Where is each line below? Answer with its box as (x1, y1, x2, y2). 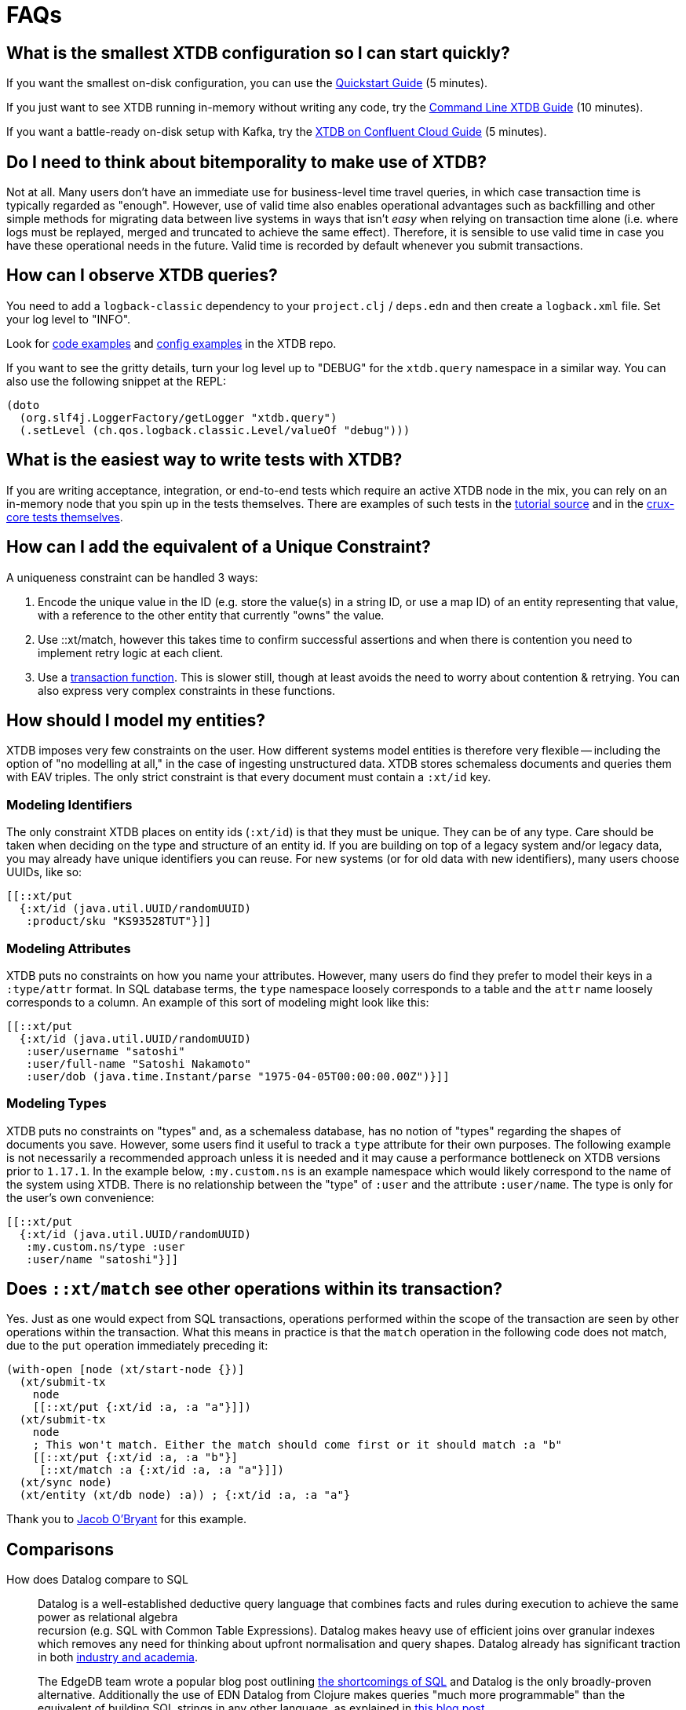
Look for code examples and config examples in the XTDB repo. (6, 336, 337, 350)
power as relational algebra (38, 1610, 178, 1624)
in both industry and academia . (38, 1650, 198, 1664)
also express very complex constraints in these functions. (38, 683, 336, 697)
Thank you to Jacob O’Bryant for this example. (6, 1512, 247, 1526)
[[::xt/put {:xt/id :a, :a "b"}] (32, 1451, 239, 1464)
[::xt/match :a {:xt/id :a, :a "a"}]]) (39, 1463, 285, 1477)
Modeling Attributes (6, 940, 131, 956)
